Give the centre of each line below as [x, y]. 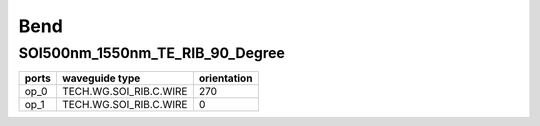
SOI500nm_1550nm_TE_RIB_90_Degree [151, 53]
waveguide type [101, 78]
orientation [225, 78]
